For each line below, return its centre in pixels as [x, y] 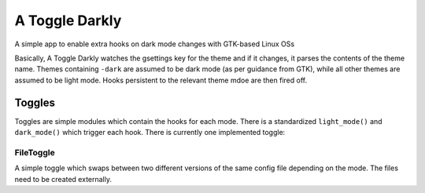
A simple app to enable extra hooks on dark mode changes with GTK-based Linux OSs [155, 44]
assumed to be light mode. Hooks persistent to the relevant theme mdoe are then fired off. [161, 80]
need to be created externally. [63, 179]
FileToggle [35, 152]
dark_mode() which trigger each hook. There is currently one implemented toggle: [150, 133]
